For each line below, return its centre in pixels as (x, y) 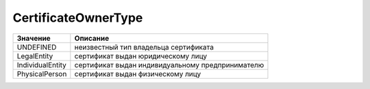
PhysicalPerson (42, 73)
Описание (92, 38)
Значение (34, 38)
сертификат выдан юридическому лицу (141, 56)
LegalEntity (35, 56)
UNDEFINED (37, 47)
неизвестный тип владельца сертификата (144, 47)
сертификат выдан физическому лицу (138, 73)
